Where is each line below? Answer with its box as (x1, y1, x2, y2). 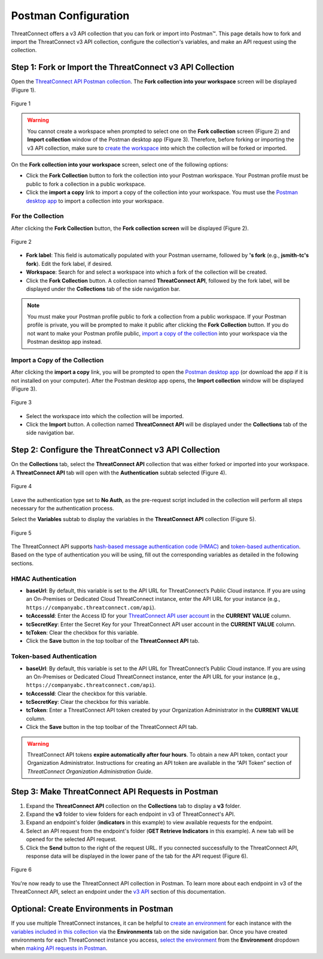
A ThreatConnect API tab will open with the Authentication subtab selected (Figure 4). (11, 469, 227, 476)
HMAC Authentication (11, 574, 77, 583)
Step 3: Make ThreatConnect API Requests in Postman (11, 786, 218, 797)
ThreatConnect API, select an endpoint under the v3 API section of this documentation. (11, 888, 226, 896)
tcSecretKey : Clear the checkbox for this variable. (26, 698, 150, 706)
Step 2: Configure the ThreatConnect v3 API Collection (11, 445, 221, 455)
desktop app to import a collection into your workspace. (26, 197, 164, 204)
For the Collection (11, 212, 64, 220)
